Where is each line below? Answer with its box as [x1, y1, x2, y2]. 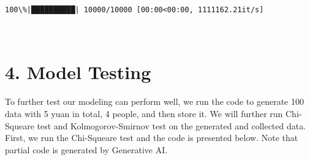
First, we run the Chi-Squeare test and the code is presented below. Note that [5, 131, 298, 144]
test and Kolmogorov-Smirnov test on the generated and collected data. [37, 119, 306, 132]
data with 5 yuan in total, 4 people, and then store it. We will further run [5, 107, 283, 120]
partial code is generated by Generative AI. [5, 143, 168, 156]
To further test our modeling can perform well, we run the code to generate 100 [5, 95, 304, 108]
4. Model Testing [5, 59, 151, 85]
